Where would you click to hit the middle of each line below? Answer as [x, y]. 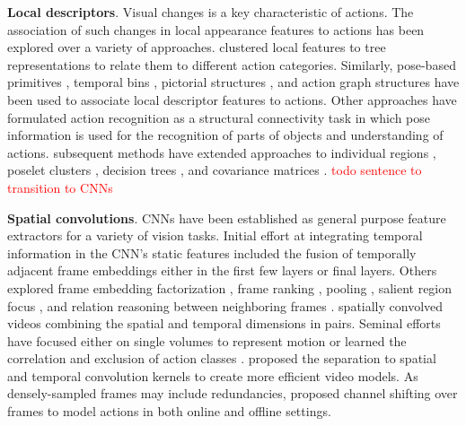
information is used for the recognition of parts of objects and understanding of [225, 135]
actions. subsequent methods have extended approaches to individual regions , [222, 152]
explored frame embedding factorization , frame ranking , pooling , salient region [230, 287]
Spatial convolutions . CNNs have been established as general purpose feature [227, 217]
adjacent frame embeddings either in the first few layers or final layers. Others [222, 270]
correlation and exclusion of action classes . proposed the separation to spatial [222, 358]
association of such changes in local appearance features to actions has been [216, 29]
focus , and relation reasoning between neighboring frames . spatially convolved [225, 305]
